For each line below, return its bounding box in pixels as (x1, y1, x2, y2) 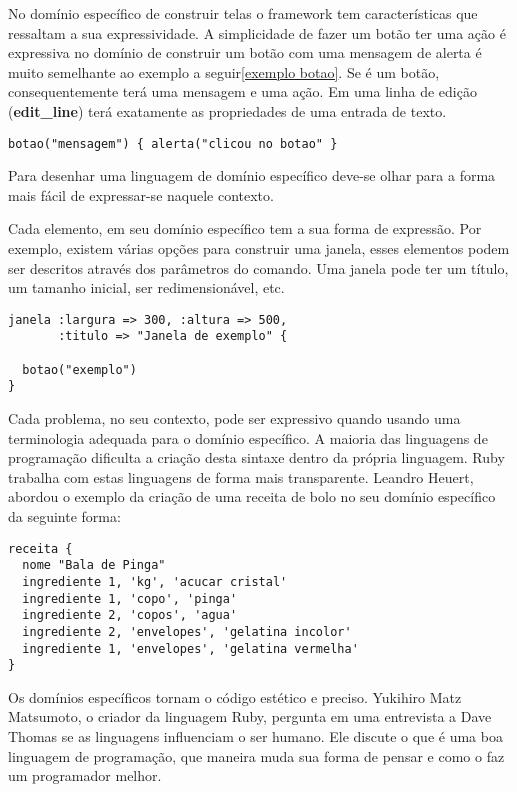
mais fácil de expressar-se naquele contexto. (8, 184, 274, 205)
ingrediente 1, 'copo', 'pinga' (22, 591, 238, 606)
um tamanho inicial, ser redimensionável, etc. (8, 277, 285, 298)
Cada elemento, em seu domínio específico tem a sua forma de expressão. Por (8, 218, 482, 239)
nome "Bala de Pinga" (22, 558, 166, 573)
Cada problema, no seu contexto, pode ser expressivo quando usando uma (8, 408, 461, 429)
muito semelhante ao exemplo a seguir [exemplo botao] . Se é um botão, (8, 61, 440, 82)
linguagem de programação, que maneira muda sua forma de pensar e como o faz (8, 745, 505, 766)
